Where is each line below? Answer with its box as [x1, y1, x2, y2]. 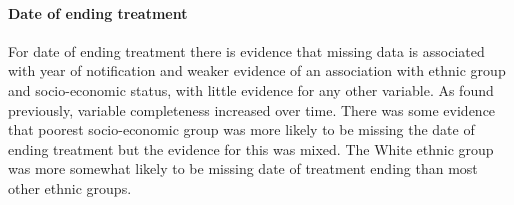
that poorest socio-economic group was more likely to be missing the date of [8, 119, 475, 140]
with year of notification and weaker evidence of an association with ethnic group [8, 60, 506, 81]
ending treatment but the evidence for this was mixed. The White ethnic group [8, 138, 494, 159]
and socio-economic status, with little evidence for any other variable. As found [8, 79, 494, 100]
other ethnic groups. [8, 177, 132, 198]
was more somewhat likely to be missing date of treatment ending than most [8, 158, 478, 179]
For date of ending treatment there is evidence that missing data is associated [8, 40, 485, 61]
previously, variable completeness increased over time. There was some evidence [8, 99, 496, 120]
